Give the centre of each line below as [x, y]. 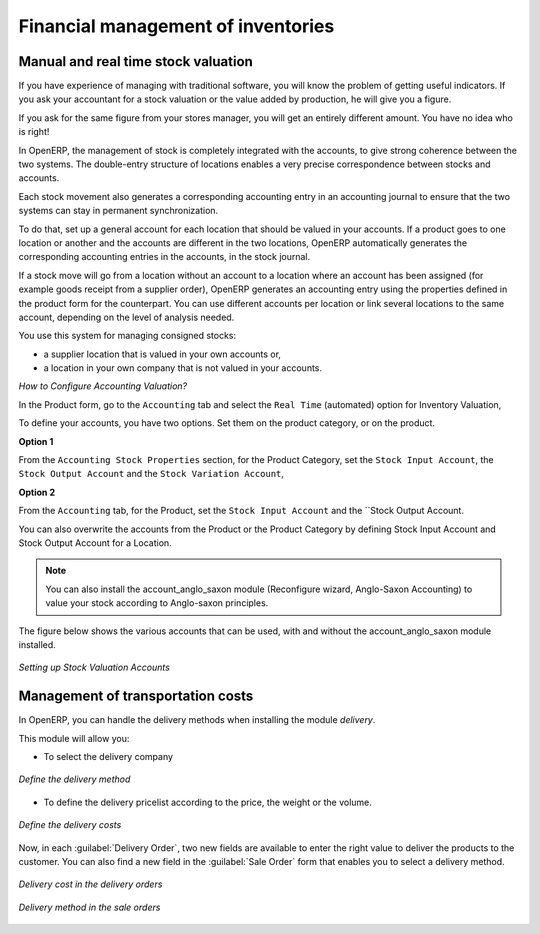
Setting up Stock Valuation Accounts [94, 667]
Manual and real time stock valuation [136, 61]
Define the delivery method [74, 779]
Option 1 [36, 441]
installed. [37, 644]
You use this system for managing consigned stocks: [127, 336]
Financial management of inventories [176, 26]
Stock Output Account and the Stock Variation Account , [151, 474]
